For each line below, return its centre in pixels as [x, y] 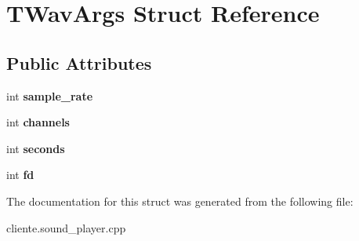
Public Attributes [79, 62]
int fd [20, 175]
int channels [38, 122]
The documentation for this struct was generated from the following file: [180, 201]
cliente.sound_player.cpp [66, 227]
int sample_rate [50, 95]
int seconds [36, 148]
